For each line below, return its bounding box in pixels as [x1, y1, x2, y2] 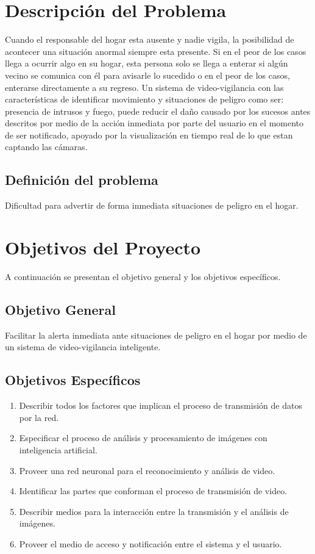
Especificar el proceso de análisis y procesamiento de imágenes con [19, 431, 267, 444]
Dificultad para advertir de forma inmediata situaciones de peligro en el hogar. [5, 199, 299, 212]
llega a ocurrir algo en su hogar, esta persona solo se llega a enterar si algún [5, 57, 288, 70]
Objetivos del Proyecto [5, 235, 201, 260]
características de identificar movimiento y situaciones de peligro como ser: [5, 93, 284, 106]
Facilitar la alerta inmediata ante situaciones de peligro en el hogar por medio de [5, 328, 307, 341]
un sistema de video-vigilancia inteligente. [5, 340, 161, 353]
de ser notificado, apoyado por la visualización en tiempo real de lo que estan [5, 128, 293, 141]
